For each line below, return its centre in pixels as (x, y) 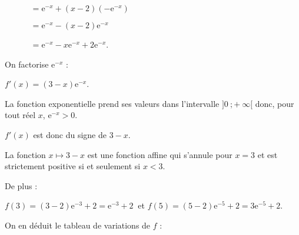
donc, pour (275, 103)
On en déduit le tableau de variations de (78, 225)
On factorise (27, 64)
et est (268, 154)
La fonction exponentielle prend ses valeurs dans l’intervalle (112, 103)
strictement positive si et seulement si (73, 166)
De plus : (21, 185)
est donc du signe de (70, 134)
